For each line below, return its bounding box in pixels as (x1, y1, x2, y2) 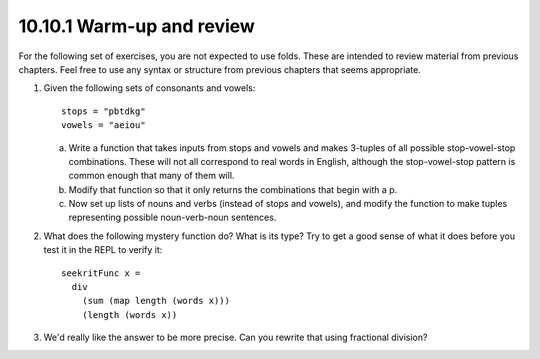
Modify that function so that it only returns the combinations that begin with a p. (68, 183, 398, 195)
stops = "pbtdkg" (61, 105, 146, 117)
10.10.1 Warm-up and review (18, 15, 255, 37)
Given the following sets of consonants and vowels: (43, 82, 256, 94)
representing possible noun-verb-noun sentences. (68, 211, 277, 224)
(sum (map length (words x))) (81, 295, 230, 307)
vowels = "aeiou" (61, 120, 146, 131)
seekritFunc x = (61, 267, 141, 279)
